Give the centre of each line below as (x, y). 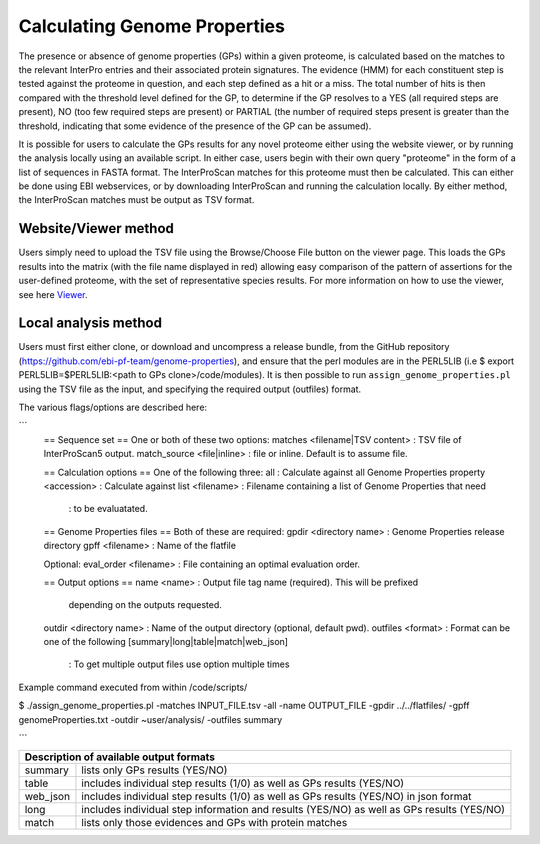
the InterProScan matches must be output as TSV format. (136, 200)
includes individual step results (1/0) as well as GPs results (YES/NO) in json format (276, 797)
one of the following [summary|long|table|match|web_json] (166, 642)
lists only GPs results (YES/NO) (154, 770)
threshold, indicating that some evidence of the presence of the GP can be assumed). (195, 126)
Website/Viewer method (96, 228)
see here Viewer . (53, 294)
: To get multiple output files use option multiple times (179, 664)
